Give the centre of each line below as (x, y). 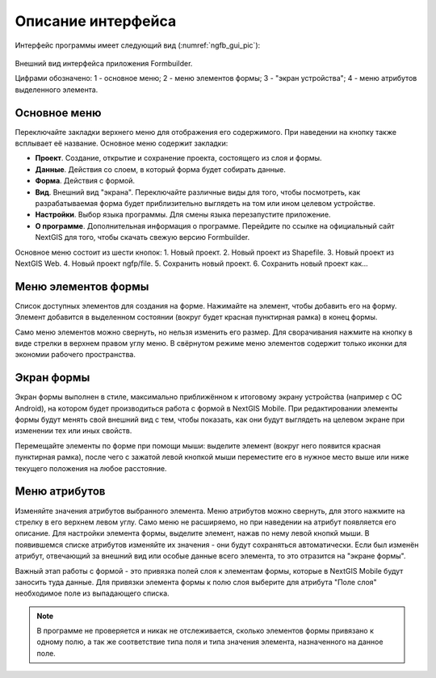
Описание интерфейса (96, 21)
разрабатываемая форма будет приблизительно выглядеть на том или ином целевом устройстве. (205, 203)
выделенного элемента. (57, 90)
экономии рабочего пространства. (75, 355)
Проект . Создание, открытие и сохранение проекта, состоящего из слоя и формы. (178, 158)
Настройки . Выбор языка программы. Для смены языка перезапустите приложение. (183, 215)
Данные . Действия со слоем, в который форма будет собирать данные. (160, 169)
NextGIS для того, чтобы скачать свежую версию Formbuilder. (143, 238)
